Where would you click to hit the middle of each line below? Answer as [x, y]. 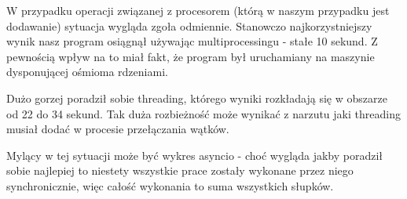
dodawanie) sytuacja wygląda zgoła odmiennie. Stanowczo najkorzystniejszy [189, 25]
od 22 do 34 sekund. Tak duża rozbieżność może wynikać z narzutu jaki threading [203, 113]
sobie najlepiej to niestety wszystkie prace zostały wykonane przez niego [180, 170]
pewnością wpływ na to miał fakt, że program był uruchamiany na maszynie [191, 56]
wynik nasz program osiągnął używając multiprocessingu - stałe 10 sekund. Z [192, 41]
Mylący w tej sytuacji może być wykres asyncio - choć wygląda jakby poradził [195, 155]
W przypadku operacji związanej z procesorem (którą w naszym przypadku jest [198, 10]
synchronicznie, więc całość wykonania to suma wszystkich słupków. [170, 185]
